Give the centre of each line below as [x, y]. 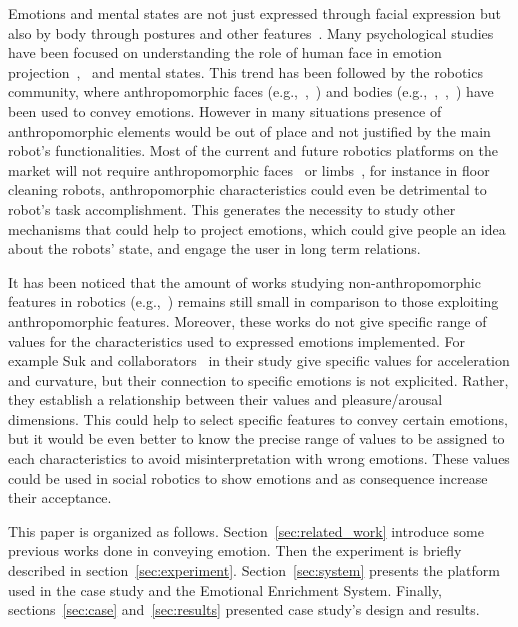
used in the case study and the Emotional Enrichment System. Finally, [225, 589]
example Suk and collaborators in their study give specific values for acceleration [259, 360]
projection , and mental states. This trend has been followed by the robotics [245, 71]
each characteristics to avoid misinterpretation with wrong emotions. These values [259, 458]
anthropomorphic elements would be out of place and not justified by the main [249, 130]
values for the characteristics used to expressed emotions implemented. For [237, 340]
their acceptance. [60, 497]
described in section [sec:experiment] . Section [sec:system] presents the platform [254, 570]
